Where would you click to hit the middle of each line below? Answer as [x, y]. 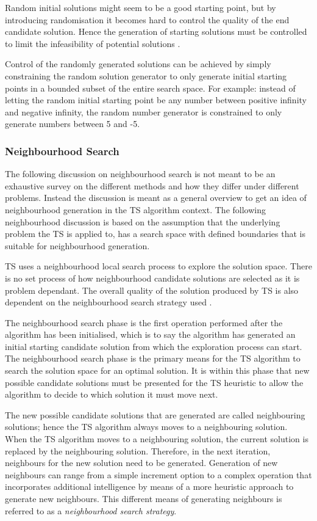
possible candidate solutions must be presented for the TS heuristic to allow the [154, 382]
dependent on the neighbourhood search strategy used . [109, 302]
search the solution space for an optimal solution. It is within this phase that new [157, 370]
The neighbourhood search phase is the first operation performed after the [144, 322]
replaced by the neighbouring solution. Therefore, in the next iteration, [138, 450]
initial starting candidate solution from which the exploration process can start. [154, 346]
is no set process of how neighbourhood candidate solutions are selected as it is [152, 278]
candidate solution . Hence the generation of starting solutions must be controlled [156, 31]
